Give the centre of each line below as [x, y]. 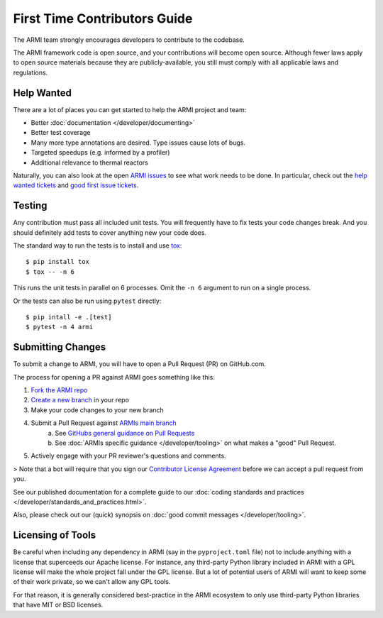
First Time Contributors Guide [103, 18]
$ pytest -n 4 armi [60, 327]
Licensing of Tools [55, 535]
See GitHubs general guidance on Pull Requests [125, 433]
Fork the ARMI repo [59, 390]
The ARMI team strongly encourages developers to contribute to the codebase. [129, 40]
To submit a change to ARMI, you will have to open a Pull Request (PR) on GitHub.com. [139, 364]
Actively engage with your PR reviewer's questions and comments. [128, 456]
